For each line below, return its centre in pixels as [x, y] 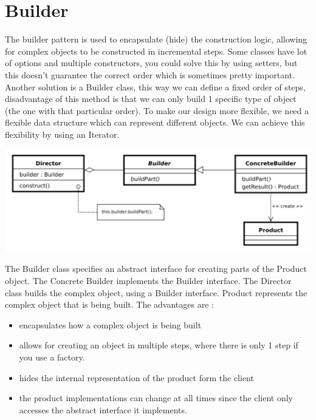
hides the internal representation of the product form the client [136, 377]
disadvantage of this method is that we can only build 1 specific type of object [151, 99]
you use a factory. [52, 357]
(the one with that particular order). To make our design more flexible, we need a [157, 110]
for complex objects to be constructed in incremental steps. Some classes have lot [156, 51]
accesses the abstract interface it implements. [103, 409]
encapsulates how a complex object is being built [110, 324]
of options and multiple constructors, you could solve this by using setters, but [151, 63]
